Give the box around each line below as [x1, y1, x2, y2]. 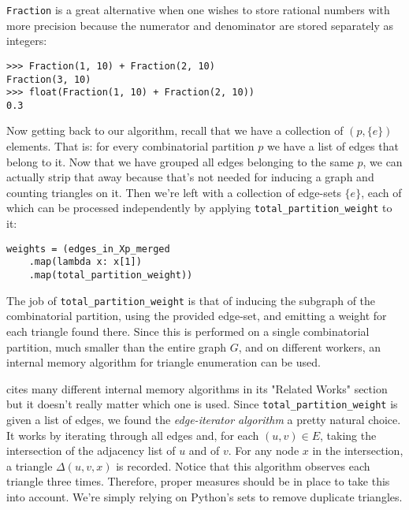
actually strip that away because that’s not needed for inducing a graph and [6, 169, 374, 185]
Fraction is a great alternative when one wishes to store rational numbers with [6, 2, 390, 17]
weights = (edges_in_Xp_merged [6, 243, 170, 255]
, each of [361, 184, 402, 200]
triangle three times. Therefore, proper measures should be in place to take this [6, 473, 390, 490]
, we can [363, 153, 403, 169]
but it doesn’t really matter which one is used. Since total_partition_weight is [6, 396, 398, 412]
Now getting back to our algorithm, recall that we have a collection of [6, 122, 344, 139]
